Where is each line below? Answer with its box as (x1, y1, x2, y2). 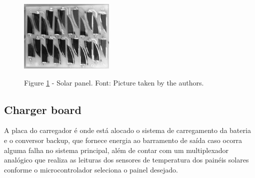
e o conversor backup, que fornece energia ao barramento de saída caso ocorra (4, 134, 242, 145)
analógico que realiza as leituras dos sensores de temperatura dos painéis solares (4, 154, 249, 165)
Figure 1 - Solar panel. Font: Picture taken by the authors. (24, 77, 204, 87)
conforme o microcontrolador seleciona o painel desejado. (4, 164, 178, 174)
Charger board (4, 101, 81, 117)
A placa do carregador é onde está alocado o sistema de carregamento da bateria (4, 125, 251, 135)
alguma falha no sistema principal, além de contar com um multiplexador (4, 144, 229, 155)
